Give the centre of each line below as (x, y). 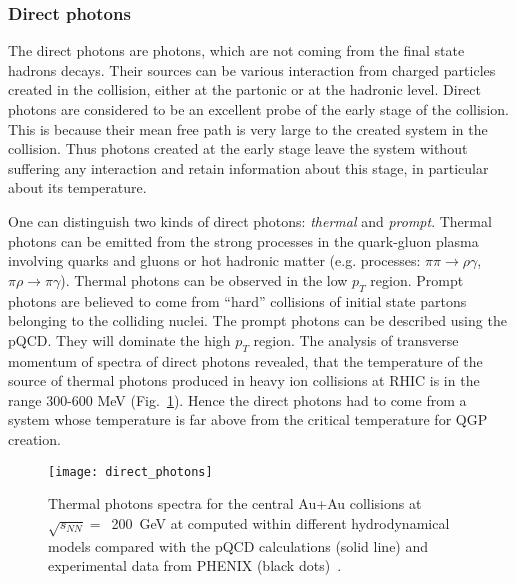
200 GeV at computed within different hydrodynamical (280, 522)
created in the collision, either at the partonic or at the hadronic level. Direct (245, 89)
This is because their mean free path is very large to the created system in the (248, 128)
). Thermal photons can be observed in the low (204, 279)
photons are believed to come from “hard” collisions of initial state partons (237, 300)
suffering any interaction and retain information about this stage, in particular (248, 167)
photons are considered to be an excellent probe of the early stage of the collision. (258, 109)
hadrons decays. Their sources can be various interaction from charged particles (252, 69)
